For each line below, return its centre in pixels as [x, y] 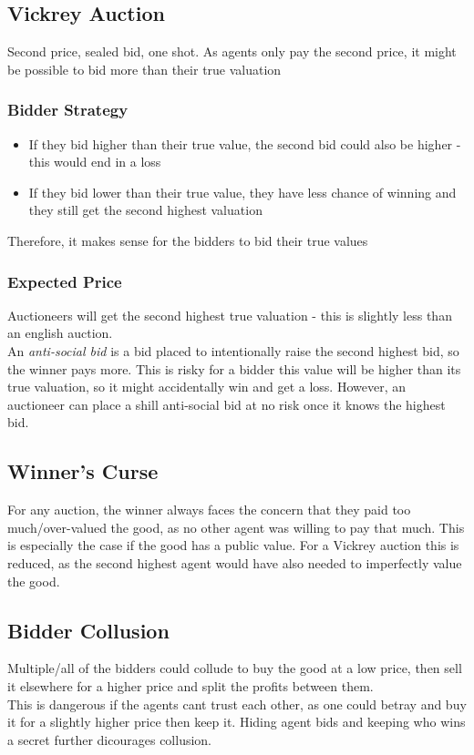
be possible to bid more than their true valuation [144, 69]
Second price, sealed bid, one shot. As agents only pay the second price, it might [232, 51]
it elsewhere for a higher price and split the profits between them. [191, 685]
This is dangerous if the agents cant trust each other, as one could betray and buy [237, 704]
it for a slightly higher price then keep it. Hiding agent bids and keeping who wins [237, 722]
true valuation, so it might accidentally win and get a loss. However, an [207, 387]
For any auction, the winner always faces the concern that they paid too [209, 510]
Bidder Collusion [88, 630]
